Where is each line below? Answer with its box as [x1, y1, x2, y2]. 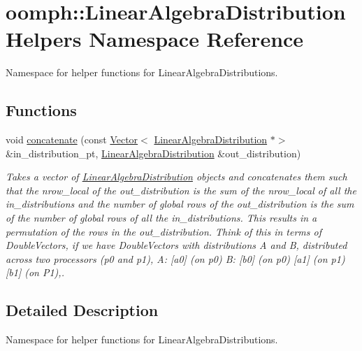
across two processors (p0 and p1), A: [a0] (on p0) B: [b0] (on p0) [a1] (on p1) [6, 251, 345, 266]
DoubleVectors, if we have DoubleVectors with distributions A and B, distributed [6, 238, 347, 252]
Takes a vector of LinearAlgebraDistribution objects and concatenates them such [6, 169, 347, 184]
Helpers [6, 24, 82, 53]
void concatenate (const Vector [6, 132, 138, 147]
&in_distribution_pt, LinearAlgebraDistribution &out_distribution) [6, 145, 301, 160]
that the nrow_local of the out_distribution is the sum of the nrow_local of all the [6, 182, 356, 197]
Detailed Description [6, 299, 159, 321]
